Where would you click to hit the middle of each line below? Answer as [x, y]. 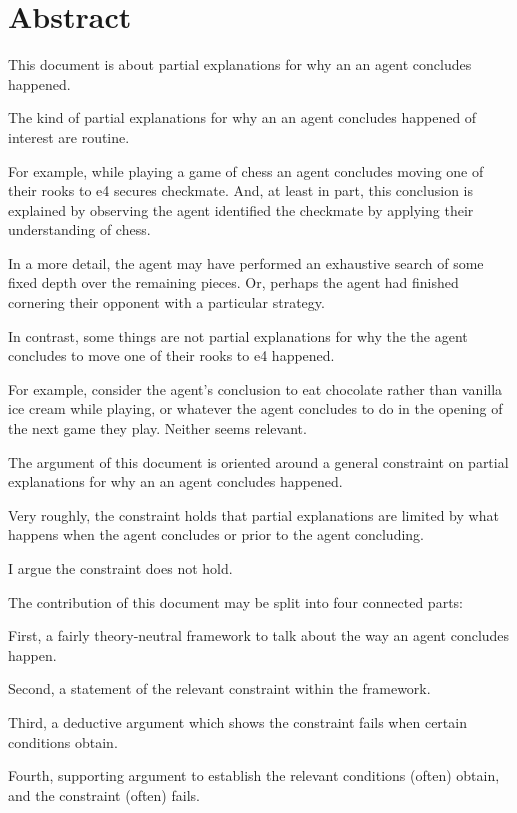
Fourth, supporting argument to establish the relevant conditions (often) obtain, [254, 775]
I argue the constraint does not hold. [120, 568]
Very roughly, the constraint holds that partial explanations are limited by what [253, 514]
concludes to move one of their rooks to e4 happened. [171, 355]
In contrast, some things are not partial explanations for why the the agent [238, 335]
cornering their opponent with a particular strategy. [166, 302]
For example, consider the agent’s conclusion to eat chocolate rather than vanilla [255, 388]
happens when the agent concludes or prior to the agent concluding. [216, 534]
